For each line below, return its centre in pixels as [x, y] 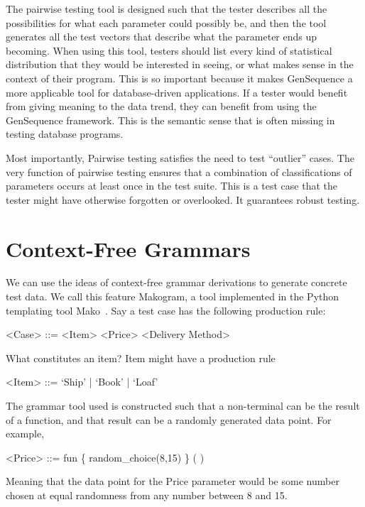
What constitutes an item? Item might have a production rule [141, 358]
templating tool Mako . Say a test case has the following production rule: [166, 310]
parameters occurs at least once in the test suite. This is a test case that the [171, 186]
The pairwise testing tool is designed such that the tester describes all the [167, 9]
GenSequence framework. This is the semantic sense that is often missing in [170, 120]
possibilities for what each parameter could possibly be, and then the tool [166, 22]
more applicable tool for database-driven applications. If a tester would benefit [177, 92]
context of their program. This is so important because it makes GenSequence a [179, 78]
